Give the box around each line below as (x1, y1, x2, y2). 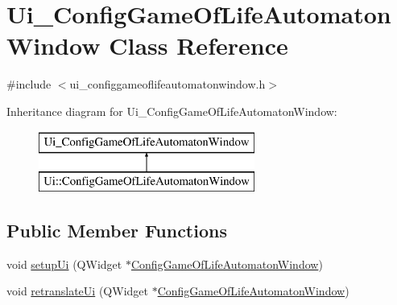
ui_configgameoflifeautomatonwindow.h (69, 76, 266, 93)
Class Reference (109, 29, 288, 62)
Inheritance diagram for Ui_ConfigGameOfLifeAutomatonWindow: (6, 102, 337, 119)
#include (6, 76, 52, 93)
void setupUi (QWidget (6, 255, 122, 272)
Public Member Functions (6, 218, 227, 243)
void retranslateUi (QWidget (6, 282, 148, 299)
